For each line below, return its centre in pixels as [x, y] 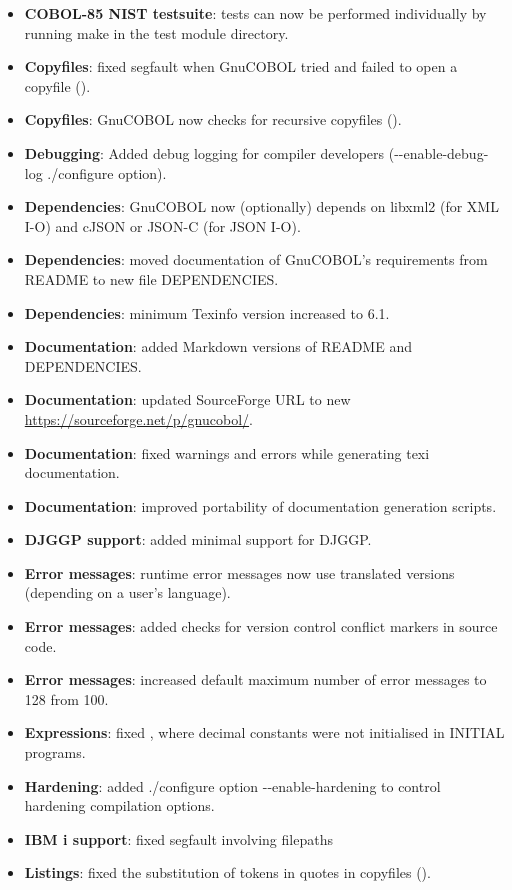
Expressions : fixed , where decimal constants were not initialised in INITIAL [264, 732]
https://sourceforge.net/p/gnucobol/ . [138, 418]
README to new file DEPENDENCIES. [151, 278]
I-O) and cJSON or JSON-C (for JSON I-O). [162, 225]
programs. [55, 752]
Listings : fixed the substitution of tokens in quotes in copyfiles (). [227, 872]
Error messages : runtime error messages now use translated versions [239, 572]
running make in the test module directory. [156, 32]
